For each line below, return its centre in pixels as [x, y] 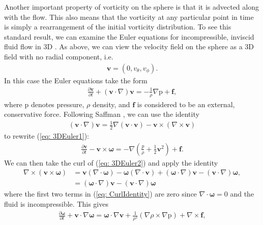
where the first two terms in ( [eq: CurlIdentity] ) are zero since [100, 194]
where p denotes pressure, [44, 104]
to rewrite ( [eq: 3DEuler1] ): [47, 136]
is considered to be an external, [186, 104]
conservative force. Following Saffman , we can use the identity [102, 114]
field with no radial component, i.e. [59, 56]
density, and [111, 104]
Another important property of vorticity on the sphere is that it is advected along [131, 7]
